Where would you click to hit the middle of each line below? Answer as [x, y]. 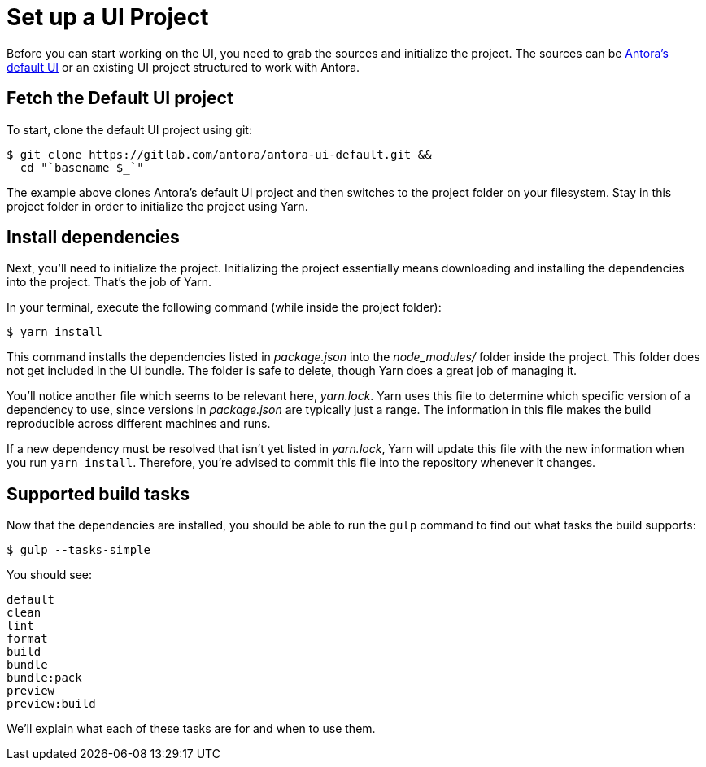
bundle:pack [44, 678]
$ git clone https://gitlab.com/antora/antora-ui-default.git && [219, 154]
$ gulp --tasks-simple [79, 550]
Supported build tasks [98, 494]
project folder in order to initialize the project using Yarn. [157, 206]
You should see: [50, 575]
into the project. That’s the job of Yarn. [109, 282]
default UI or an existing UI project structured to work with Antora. [183, 67]
